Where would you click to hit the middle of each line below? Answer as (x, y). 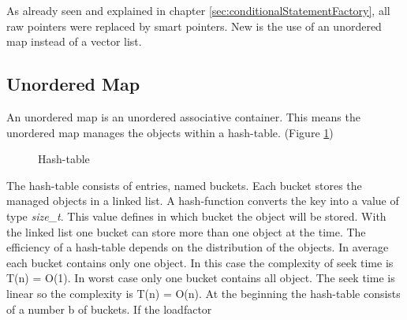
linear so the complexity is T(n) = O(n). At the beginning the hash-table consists (203, 293)
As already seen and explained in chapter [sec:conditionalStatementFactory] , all (198, 10)
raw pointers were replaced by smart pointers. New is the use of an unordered (194, 26)
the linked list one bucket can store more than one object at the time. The (186, 231)
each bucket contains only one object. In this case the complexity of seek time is (200, 262)
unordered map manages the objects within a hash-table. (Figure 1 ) (170, 132)
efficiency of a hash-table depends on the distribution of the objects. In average (198, 247)
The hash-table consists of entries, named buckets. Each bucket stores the (184, 185)
